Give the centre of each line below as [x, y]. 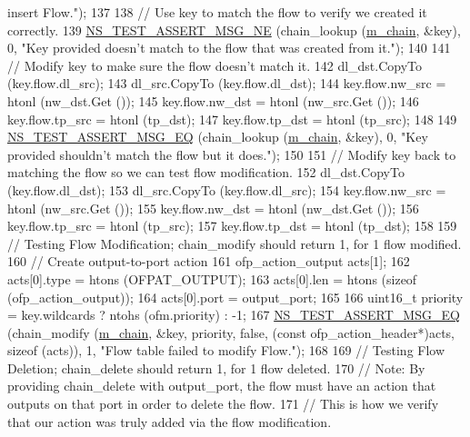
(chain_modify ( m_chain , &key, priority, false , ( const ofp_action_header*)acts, [231, 332]
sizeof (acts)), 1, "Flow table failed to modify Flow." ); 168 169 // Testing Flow [226, 350]
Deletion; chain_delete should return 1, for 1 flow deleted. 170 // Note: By [216, 367]
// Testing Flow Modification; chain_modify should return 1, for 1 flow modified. [235, 243]
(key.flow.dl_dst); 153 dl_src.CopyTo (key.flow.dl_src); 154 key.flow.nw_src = [227, 189]
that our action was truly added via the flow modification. [170, 421]
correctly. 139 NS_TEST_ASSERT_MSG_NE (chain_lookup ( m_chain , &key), [234, 30]
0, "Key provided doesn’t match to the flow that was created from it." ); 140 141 [229, 48]
